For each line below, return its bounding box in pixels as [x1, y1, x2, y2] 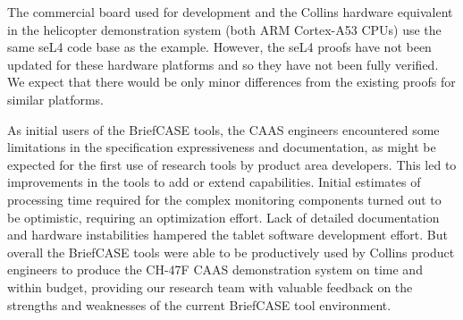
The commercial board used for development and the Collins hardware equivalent [7, 3, 453, 21]
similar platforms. [7, 89, 104, 108]
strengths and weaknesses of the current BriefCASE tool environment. [7, 295, 391, 314]
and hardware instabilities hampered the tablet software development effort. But [7, 225, 448, 244]
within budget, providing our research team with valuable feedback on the [7, 277, 413, 296]
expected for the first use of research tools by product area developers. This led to [7, 155, 457, 173]
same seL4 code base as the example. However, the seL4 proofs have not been [7, 38, 432, 56]
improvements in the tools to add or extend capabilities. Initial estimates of [7, 173, 421, 191]
